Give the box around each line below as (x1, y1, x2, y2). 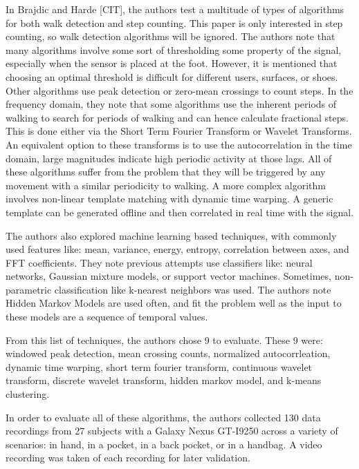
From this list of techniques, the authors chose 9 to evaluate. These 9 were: (6, 332, 323, 347)
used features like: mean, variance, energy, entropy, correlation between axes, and (6, 242, 349, 256)
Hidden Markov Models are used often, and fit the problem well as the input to (6, 296, 342, 310)
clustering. (6, 387, 50, 401)
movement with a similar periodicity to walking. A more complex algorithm (6, 178, 326, 192)
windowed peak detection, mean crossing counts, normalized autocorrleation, (6, 346, 331, 361)
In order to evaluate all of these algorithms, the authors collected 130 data (6, 410, 321, 424)
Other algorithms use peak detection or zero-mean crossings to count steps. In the (6, 83, 353, 97)
